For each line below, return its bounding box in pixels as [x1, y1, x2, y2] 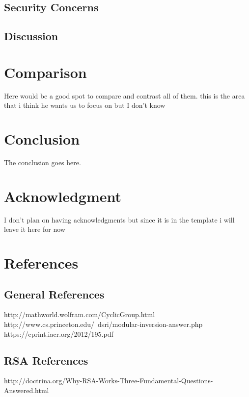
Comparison [4, 62, 87, 82]
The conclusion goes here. [4, 157, 81, 167]
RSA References [4, 352, 88, 368]
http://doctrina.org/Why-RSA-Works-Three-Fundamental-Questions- [4, 375, 213, 386]
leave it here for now [4, 224, 65, 234]
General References [4, 286, 105, 301]
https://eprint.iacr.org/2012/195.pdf [4, 328, 113, 339]
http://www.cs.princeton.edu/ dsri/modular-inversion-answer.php [4, 319, 203, 329]
